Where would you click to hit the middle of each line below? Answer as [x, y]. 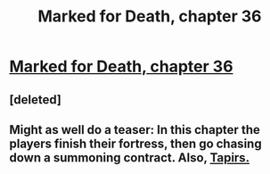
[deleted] [36, 99]
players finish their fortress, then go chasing [135, 143]
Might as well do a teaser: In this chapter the [135, 130]
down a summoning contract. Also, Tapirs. [130, 157]
